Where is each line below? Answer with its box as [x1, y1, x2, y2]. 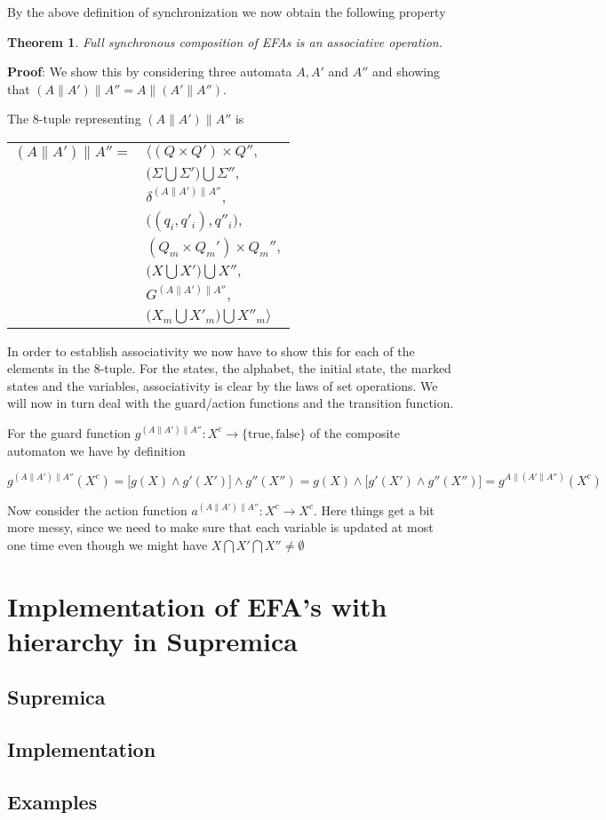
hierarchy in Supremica [7, 622, 298, 658]
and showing [372, 62, 440, 81]
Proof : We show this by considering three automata [7, 62, 292, 81]
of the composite [309, 423, 401, 442]
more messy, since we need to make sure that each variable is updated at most [7, 518, 434, 537]
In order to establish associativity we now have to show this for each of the [7, 341, 415, 360]
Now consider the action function [7, 500, 187, 519]
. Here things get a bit [313, 500, 435, 519]
